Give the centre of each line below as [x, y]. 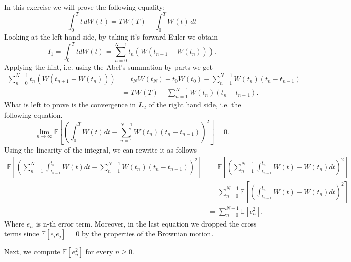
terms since [22, 233]
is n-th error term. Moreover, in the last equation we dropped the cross [146, 223]
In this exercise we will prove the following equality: [85, 7]
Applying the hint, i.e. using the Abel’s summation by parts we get [109, 67]
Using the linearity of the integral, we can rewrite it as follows [100, 150]
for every [99, 252]
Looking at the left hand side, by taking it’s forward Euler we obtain [111, 37]
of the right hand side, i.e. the [195, 105]
